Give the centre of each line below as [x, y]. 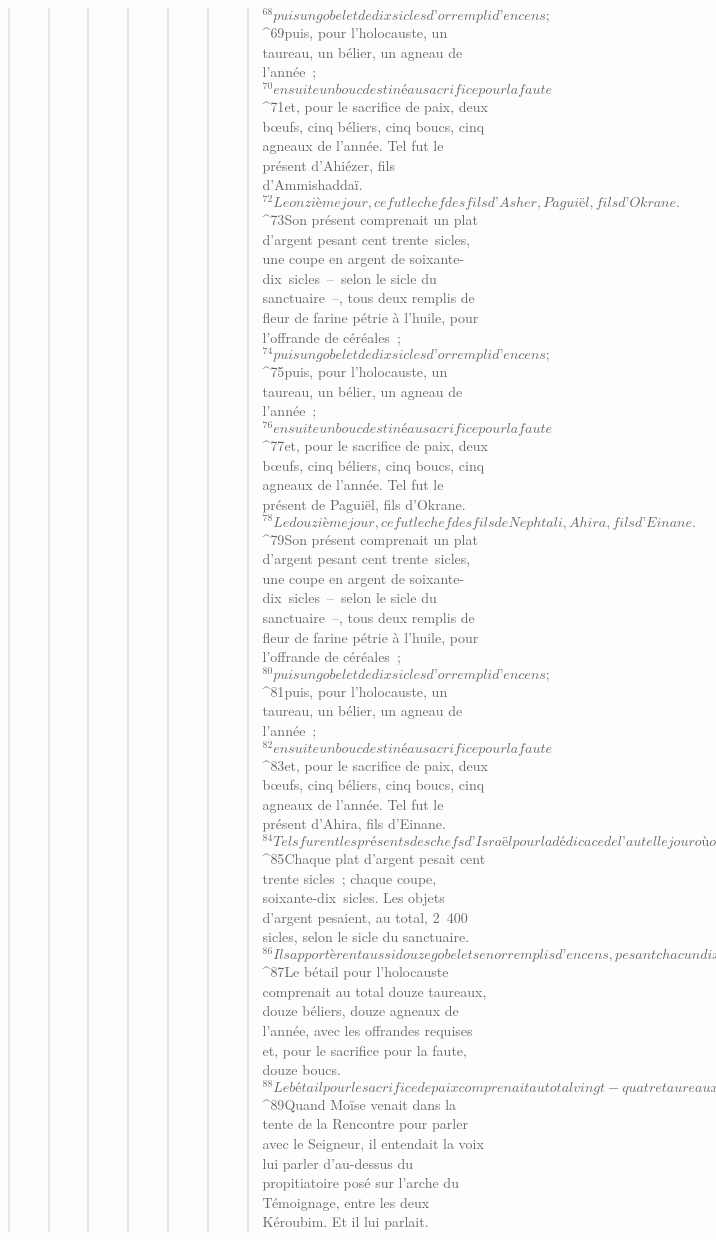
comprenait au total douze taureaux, [374, 990]
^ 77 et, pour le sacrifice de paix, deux [375, 445]
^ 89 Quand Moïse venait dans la [359, 1103]
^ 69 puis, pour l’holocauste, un [355, 32]
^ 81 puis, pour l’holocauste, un [355, 690]
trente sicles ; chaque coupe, [349, 877]
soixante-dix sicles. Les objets [353, 897]
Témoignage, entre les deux [346, 1201]
